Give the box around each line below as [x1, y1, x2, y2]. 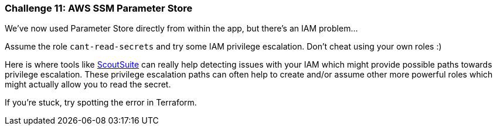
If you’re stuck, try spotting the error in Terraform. [5, 97, 197, 108]
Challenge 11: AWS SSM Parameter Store [5, 2, 193, 14]
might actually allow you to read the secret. [5, 79, 171, 90]
